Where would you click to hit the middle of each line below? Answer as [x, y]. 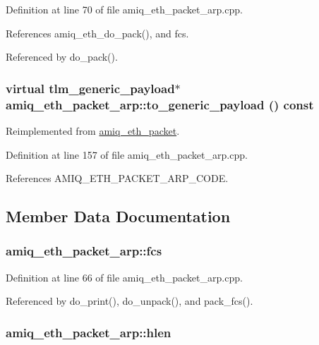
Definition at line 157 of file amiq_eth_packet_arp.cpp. [127, 154]
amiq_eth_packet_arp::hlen [89, 332]
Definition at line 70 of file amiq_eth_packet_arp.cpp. [124, 9]
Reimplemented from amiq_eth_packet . [93, 130]
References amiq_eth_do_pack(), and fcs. [97, 33]
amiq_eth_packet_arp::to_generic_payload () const [160, 104]
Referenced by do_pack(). [62, 57]
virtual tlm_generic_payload [90, 88]
